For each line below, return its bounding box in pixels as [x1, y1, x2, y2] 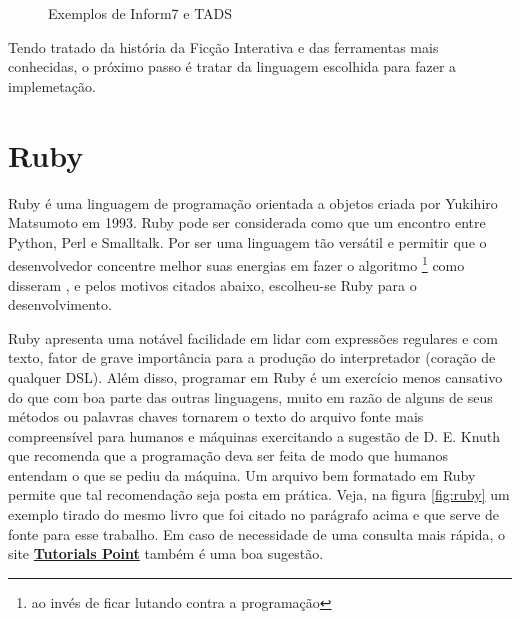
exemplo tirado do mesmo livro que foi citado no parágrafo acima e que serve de [8, 504, 500, 525]
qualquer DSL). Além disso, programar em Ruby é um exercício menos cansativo [8, 366, 503, 387]
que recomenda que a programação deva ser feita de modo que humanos [8, 445, 449, 466]
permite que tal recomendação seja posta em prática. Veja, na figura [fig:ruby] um [8, 484, 510, 505]
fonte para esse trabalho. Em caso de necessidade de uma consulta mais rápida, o [8, 523, 506, 544]
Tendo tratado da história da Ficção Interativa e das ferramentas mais [8, 36, 439, 57]
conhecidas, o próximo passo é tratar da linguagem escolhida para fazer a [8, 56, 457, 77]
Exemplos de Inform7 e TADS [48, 3, 233, 23]
